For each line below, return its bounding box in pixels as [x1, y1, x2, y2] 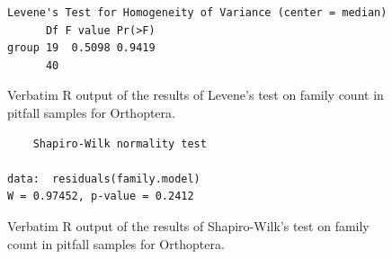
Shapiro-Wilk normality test [32, 137, 207, 150]
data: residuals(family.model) [7, 172, 200, 185]
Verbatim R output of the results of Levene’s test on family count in [7, 85, 384, 104]
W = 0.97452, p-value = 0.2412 [7, 190, 194, 203]
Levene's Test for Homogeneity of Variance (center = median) [7, 6, 388, 19]
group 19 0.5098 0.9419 [7, 41, 156, 55]
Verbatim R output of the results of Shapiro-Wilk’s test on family [7, 216, 370, 235]
